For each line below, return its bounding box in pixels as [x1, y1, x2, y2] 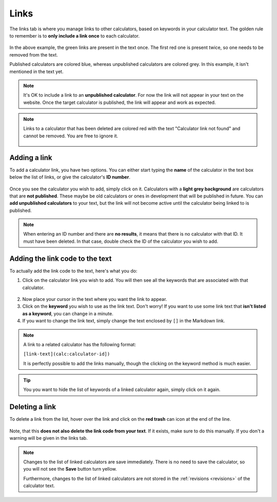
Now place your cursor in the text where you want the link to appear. [22, 296, 167, 302]
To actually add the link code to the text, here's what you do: [9, 267, 137, 274]
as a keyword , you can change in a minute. [22, 310, 114, 316]
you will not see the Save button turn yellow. [23, 466, 117, 472]
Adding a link [9, 153, 52, 162]
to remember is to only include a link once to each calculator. [9, 32, 140, 39]
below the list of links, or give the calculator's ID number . [9, 174, 131, 180]
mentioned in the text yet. [9, 68, 64, 75]
